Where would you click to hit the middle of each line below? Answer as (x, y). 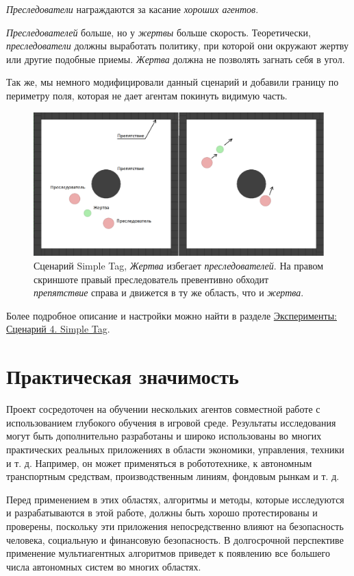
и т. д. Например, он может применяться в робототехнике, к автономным (159, 463)
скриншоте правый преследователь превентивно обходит (151, 279)
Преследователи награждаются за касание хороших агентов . (132, 9)
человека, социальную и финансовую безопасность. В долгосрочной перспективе (175, 539)
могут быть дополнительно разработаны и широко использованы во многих (164, 436)
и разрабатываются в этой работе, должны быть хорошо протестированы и (162, 513)
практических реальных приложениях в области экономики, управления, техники (175, 449)
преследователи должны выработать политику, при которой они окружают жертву (177, 46)
